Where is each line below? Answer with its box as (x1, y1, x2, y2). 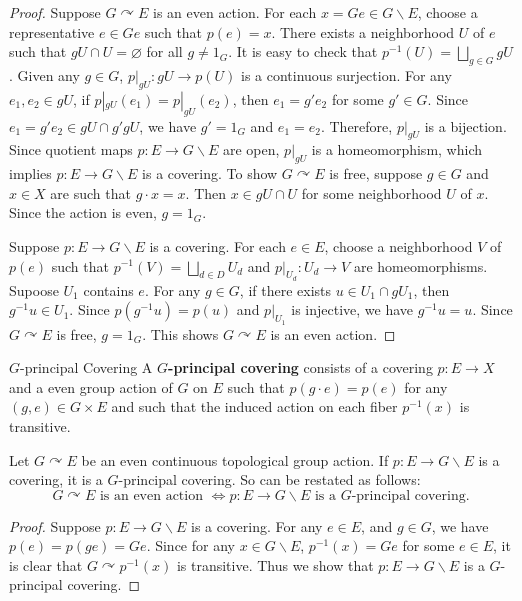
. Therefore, (320, 115, 393, 136)
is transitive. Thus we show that (176, 554, 374, 575)
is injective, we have (291, 299, 414, 320)
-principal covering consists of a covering (168, 357, 433, 378)
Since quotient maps (9, 139, 133, 160)
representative (9, 21, 95, 42)
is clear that (9, 554, 83, 575)
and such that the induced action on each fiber (111, 396, 398, 417)
